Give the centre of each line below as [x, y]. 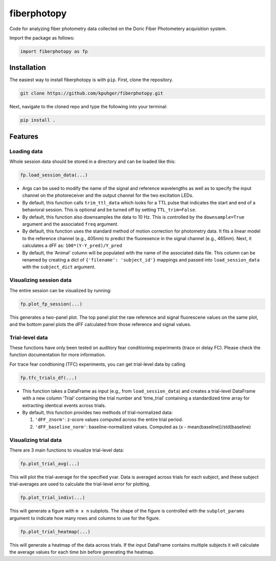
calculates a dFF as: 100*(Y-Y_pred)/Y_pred [72, 246]
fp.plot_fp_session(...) [51, 304]
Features [24, 136]
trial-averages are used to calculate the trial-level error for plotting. [80, 484]
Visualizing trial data [36, 440]
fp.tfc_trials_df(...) [49, 378]
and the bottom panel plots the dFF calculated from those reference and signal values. [100, 324]
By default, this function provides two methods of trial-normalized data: [98, 412]
